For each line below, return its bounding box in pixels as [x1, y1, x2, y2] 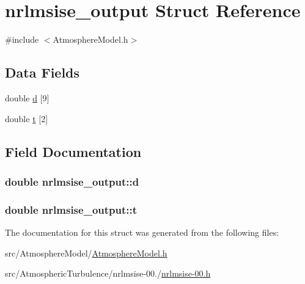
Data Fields [5, 63, 80, 82]
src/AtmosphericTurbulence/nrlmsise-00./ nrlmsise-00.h [5, 267, 211, 280]
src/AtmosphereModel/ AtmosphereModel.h [5, 246, 167, 259]
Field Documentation [5, 142, 142, 161]
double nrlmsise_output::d [5, 173, 139, 189]
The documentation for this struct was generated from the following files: [5, 225, 279, 238]
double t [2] [5, 112, 48, 125]
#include [5, 33, 39, 46]
